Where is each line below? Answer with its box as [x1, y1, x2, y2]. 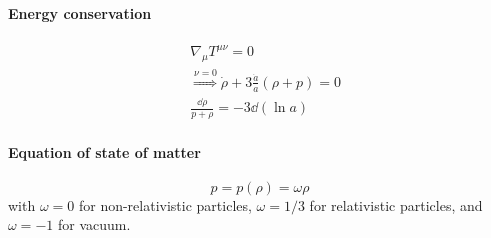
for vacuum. [57, 214, 131, 235]
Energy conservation [8, 2, 152, 23]
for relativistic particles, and [309, 194, 483, 215]
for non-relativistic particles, [78, 194, 252, 215]
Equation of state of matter [8, 141, 201, 162]
